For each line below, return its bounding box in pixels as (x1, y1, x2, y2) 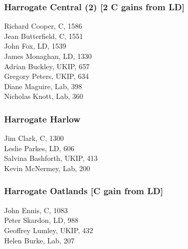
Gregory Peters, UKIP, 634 (4, 71, 89, 81)
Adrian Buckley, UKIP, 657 (4, 60, 90, 71)
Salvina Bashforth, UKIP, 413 (4, 153, 98, 163)
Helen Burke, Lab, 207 (4, 235, 75, 245)
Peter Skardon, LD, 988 (4, 215, 78, 225)
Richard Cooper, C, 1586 (4, 20, 82, 31)
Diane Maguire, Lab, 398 (4, 80, 82, 91)
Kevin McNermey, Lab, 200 (4, 162, 90, 173)
